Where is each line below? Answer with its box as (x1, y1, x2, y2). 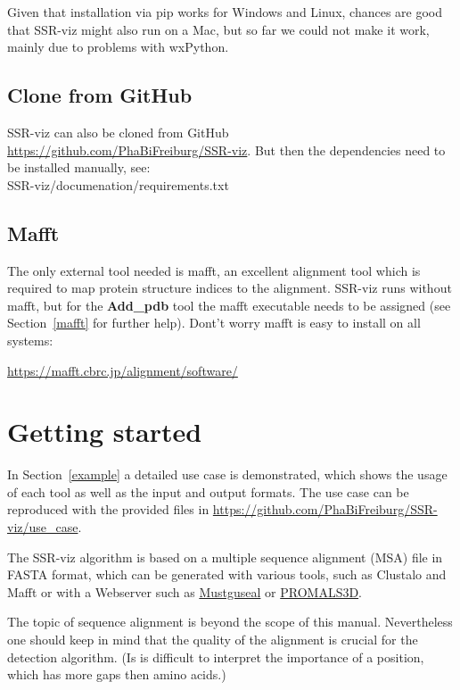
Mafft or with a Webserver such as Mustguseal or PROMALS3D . (7, 582, 363, 601)
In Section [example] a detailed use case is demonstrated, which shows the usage (7, 465, 448, 484)
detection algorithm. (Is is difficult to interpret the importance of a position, (7, 647, 424, 666)
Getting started (7, 413, 202, 450)
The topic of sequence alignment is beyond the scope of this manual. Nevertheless (7, 612, 453, 631)
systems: (7, 330, 53, 349)
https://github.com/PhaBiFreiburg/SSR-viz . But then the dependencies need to (7, 140, 446, 159)
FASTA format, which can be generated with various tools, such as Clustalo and (7, 565, 447, 584)
